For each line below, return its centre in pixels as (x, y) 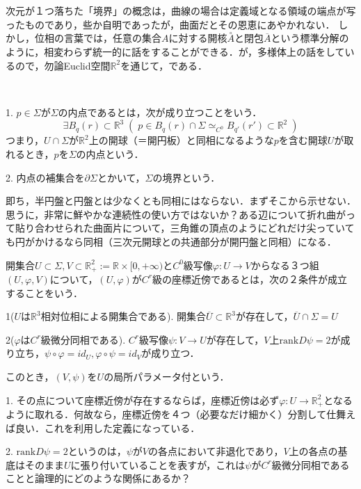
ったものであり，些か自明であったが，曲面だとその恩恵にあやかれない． (170, 24)
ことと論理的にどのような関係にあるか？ (98, 478)
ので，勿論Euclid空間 (63, 65)
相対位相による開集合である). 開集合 (123, 316)
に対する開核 (198, 38)
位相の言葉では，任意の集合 (98, 38)
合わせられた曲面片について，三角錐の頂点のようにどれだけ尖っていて (194, 228)
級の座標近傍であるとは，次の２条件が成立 (250, 279)
